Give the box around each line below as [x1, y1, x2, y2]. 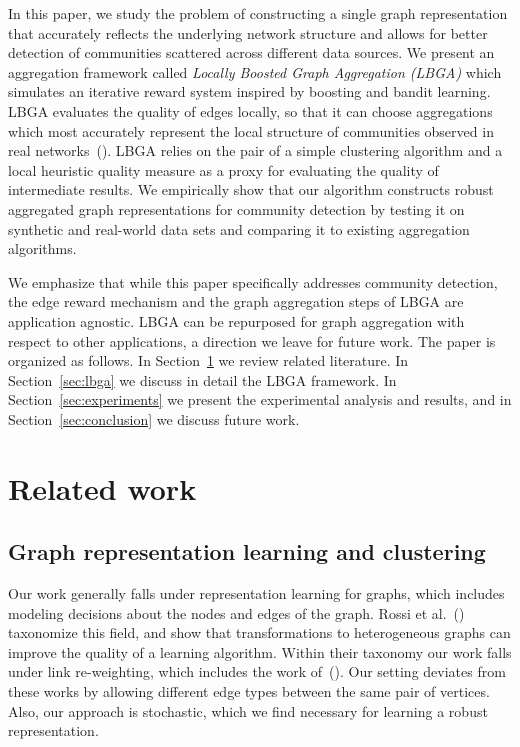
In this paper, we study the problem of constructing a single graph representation [8, 3, 508, 23]
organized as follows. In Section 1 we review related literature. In [8, 350, 409, 371]
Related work [8, 467, 197, 508]
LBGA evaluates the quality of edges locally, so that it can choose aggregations [8, 100, 493, 121]
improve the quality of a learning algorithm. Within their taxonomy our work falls [8, 641, 512, 662]
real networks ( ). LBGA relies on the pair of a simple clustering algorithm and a [8, 140, 503, 161]
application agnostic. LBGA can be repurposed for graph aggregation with [8, 310, 465, 331]
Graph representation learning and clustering [8, 536, 486, 567]
